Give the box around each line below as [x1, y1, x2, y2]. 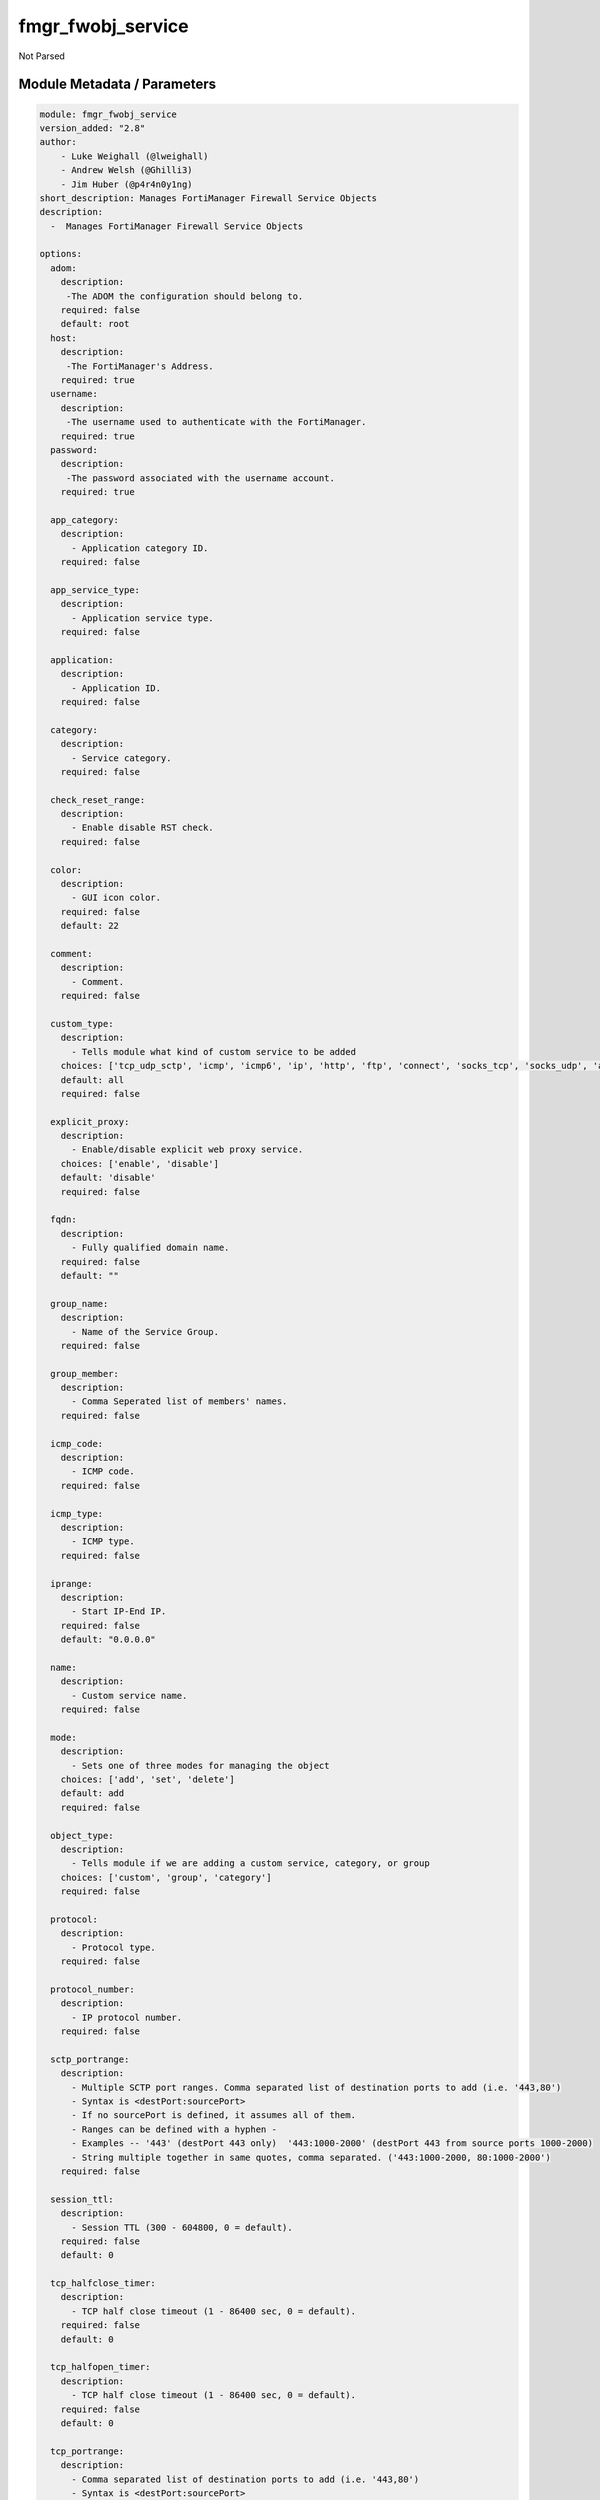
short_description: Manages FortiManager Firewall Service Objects [39, 192, 378, 204]
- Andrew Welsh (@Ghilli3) [60, 165, 194, 176]
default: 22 [60, 920, 120, 932]
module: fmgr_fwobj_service [39, 108, 177, 120]
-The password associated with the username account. [65, 472, 335, 484]
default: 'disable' [60, 1172, 157, 1184]
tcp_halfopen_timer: [50, 2361, 151, 2373]
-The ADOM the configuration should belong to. [65, 290, 304, 302]
